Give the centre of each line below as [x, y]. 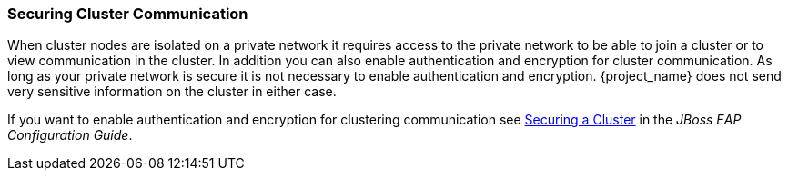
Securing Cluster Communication [128, 14]
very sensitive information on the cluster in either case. [172, 92]
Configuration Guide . [70, 135]
